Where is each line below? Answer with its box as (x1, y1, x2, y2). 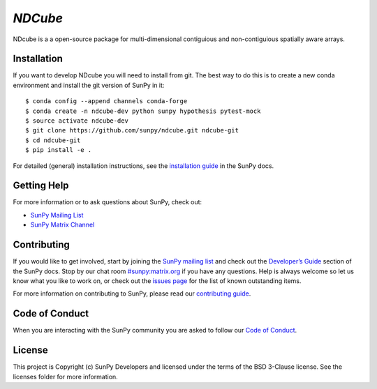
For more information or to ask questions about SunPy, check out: (13, 198, 202, 206)
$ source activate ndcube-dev (25, 117, 129, 125)
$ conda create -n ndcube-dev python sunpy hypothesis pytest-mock (25, 107, 261, 115)
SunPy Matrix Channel (30, 220, 95, 229)
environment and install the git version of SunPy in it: (13, 81, 165, 89)
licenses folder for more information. (13, 372, 118, 381)
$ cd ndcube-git (25, 136, 81, 144)
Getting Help (13, 180, 69, 192)
